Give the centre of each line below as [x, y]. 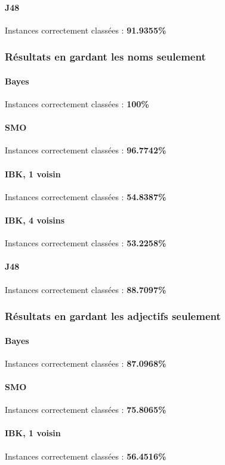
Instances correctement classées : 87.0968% [86, 363]
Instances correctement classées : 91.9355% [86, 30]
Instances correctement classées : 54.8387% [86, 196]
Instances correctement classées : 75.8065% [86, 410]
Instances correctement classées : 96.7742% [86, 150]
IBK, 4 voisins [35, 220]
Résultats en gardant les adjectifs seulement [113, 316]
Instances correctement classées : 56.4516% [86, 456]
